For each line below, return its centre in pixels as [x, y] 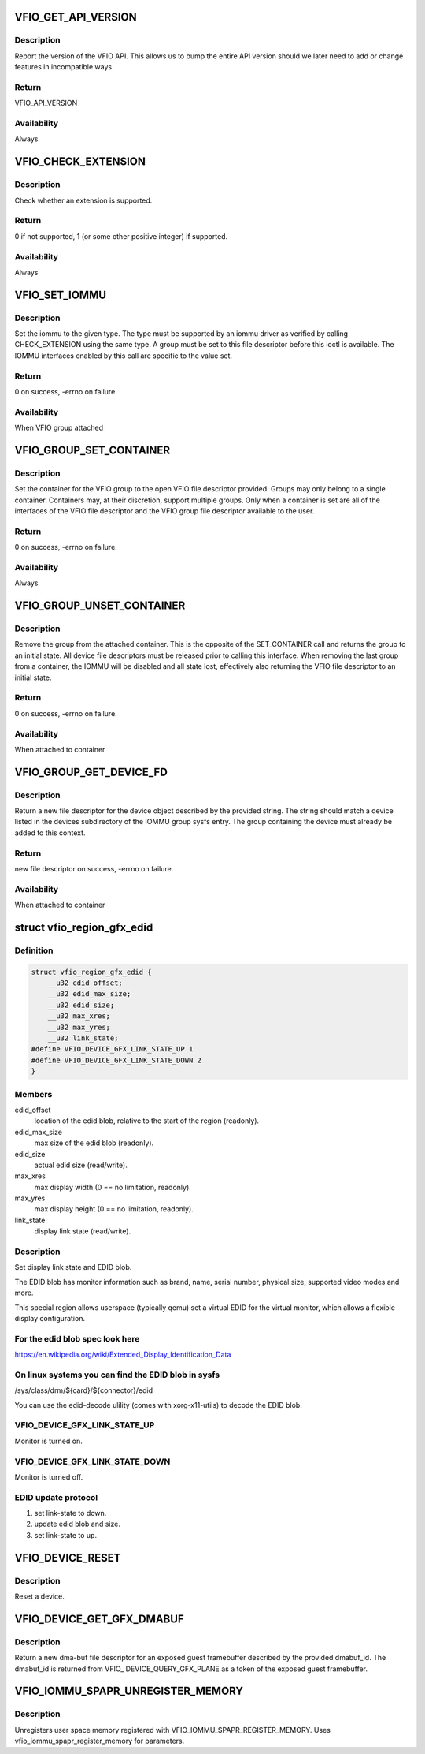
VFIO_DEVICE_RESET [68, 1558]
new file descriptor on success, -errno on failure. [94, 869]
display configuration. [50, 1318]
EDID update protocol [56, 1497]
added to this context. [50, 833]
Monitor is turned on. [48, 1441]
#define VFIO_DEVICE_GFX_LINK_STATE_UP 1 [112, 1049]
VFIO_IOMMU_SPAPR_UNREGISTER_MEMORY [129, 1691]
